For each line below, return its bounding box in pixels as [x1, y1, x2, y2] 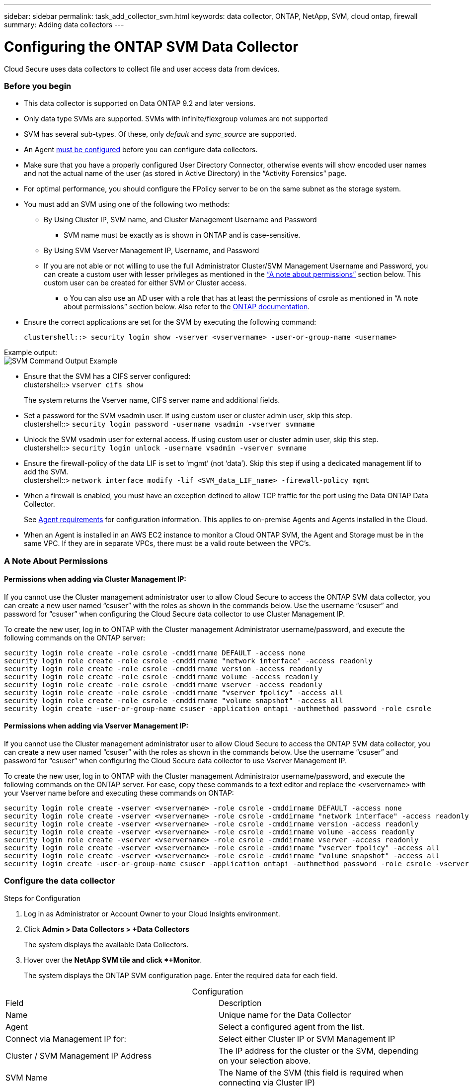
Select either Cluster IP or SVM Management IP [219, 1033, 395, 1044]
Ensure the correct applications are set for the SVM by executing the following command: [24, 318, 316, 327]
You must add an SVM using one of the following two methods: [24, 200, 230, 209]
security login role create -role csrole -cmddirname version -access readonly [4, 664, 322, 673]
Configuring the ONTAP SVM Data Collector [4, 38, 299, 55]
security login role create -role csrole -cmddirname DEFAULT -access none [4, 648, 306, 657]
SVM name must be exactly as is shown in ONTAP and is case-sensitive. [64, 231, 301, 240]
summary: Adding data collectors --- [4, 20, 124, 29]
